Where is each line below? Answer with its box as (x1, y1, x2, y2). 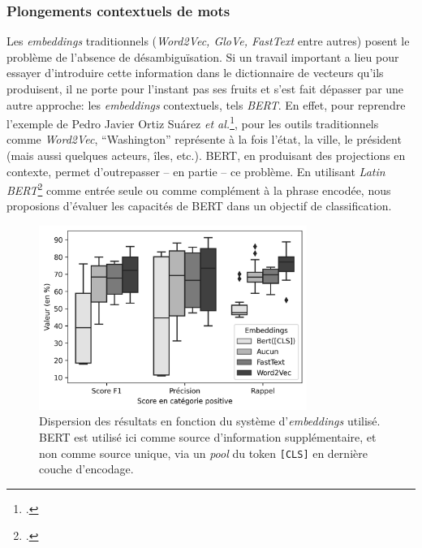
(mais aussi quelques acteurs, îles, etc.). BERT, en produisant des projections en (6, 147, 406, 164)
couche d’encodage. (39, 460, 134, 477)
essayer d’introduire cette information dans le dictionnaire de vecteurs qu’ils (6, 64, 384, 81)
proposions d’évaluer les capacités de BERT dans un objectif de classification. (6, 197, 392, 214)
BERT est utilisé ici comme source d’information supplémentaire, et (39, 429, 377, 446)
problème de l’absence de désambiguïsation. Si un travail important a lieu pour (6, 48, 399, 65)
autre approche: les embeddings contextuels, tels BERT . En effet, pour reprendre (6, 96, 406, 113)
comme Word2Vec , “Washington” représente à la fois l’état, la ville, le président (6, 131, 402, 148)
